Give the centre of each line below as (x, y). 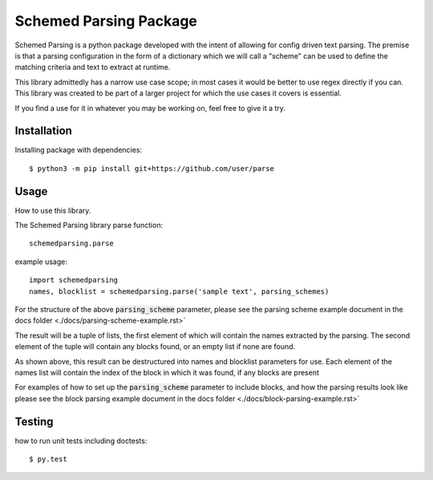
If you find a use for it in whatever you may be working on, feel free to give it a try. (150, 108)
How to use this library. (53, 210)
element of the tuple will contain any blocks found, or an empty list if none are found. (155, 347)
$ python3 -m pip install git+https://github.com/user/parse (152, 168)
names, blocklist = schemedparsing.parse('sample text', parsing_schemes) (179, 291)
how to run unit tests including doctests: (81, 441)
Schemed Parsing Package (106, 21)
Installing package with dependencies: (79, 150)
